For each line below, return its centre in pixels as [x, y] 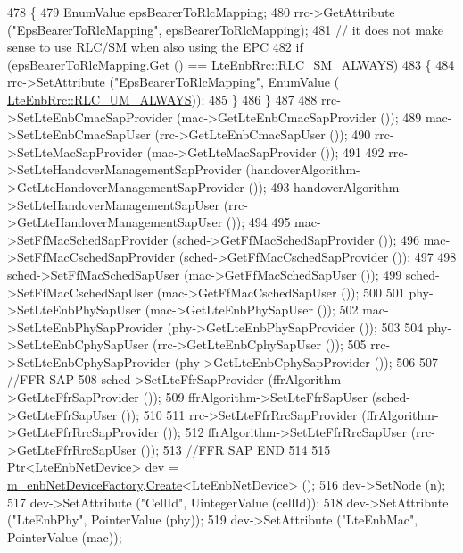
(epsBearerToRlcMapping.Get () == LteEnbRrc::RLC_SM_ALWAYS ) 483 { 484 [231, 64]
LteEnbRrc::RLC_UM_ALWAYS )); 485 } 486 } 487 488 [162, 99]
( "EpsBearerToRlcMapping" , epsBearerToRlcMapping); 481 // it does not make [226, 29]
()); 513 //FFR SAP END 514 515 [236, 449]
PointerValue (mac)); [65, 536]
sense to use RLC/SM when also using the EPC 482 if [155, 47]
